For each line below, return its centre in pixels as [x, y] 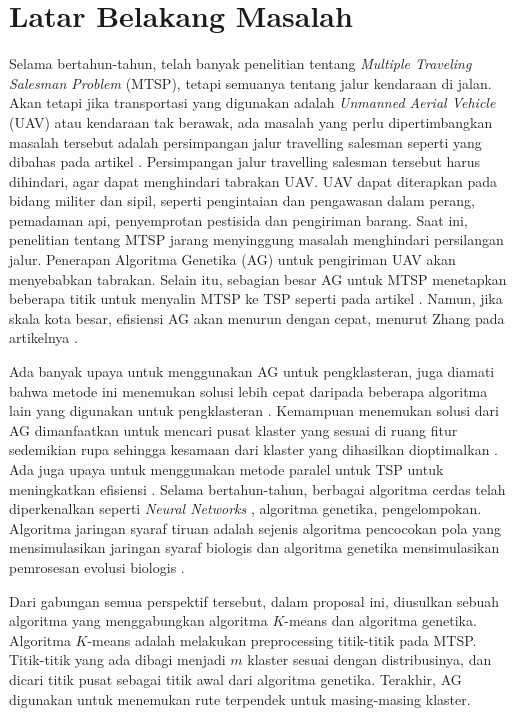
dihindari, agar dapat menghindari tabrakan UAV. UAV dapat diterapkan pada [253, 180]
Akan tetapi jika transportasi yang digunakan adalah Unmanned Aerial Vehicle [252, 102]
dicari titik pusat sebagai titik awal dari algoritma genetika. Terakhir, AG [235, 678]
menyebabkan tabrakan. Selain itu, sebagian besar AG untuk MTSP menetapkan [258, 278]
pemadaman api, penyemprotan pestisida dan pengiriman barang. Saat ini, [238, 219]
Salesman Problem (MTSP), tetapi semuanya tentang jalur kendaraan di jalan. [250, 82]
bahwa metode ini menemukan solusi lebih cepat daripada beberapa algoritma [248, 390]
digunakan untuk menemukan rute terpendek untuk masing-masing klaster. [240, 698]
